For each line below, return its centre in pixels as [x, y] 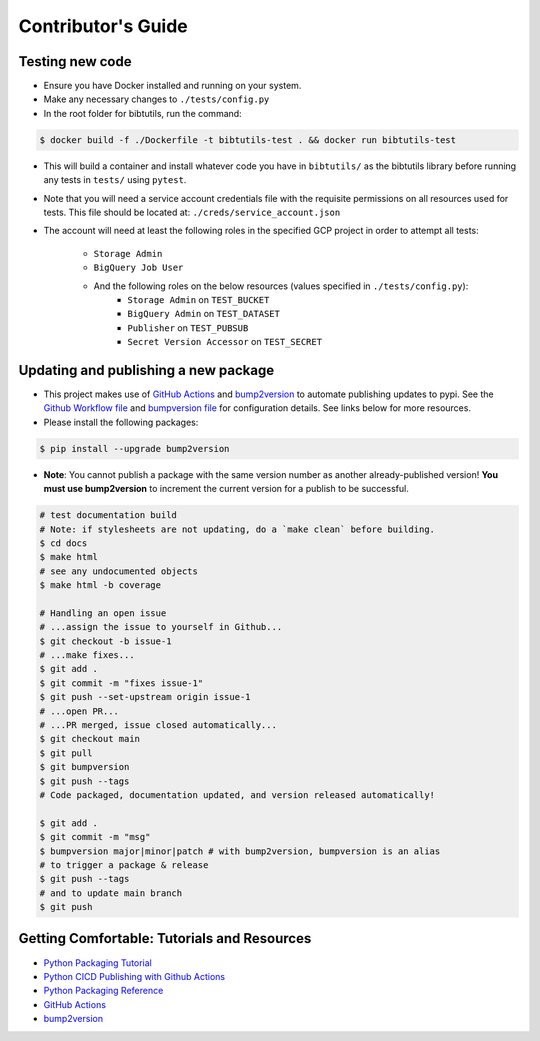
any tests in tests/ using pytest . [115, 180]
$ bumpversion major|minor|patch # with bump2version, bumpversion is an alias [240, 851]
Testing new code [75, 61]
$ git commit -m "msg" [95, 837]
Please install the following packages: [121, 422]
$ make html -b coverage [100, 585]
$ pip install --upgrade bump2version [134, 448]
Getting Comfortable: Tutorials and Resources [165, 938]
